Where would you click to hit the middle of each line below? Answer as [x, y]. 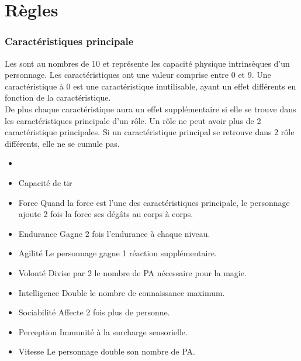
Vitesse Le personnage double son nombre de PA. [107, 351]
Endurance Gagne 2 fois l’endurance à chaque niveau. [114, 233]
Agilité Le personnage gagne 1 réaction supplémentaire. [117, 253]
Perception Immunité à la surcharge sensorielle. [103, 331]
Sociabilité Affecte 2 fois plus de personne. [94, 312]
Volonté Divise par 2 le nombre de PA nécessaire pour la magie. [132, 272]
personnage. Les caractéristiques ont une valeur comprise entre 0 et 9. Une [138, 75]
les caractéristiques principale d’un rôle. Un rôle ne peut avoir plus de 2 [133, 120]
